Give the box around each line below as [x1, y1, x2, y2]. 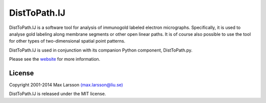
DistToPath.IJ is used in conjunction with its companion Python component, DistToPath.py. [9, 47, 193, 53]
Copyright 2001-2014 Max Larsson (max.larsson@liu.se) [9, 82, 123, 88]
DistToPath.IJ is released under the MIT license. [9, 91, 106, 97]
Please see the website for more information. [9, 56, 100, 62]
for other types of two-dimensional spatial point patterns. [9, 38, 126, 44]
